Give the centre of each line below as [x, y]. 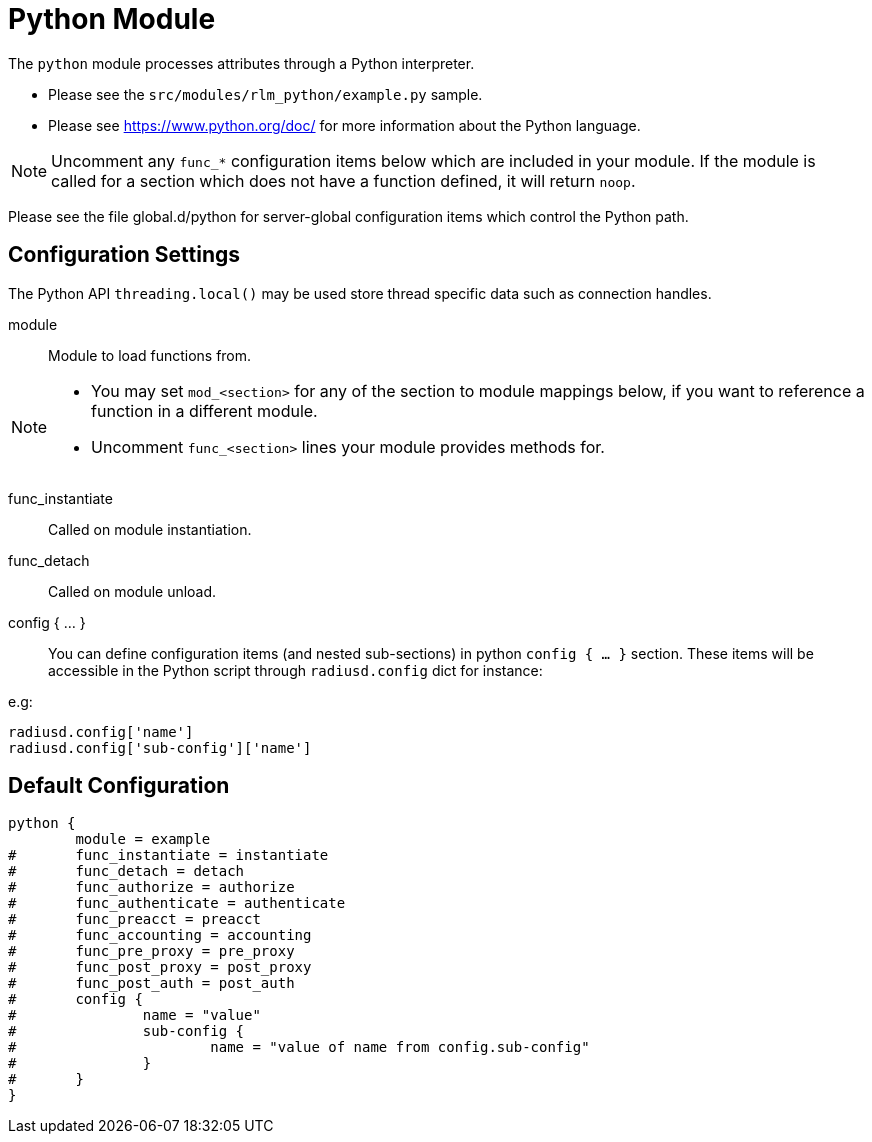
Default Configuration [119, 786]
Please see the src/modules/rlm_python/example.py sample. [265, 94]
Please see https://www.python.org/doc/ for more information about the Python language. [344, 125]
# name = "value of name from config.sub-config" [299, 1047]
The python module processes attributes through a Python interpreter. [241, 63]
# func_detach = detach [126, 871]
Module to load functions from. [150, 355]
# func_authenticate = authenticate [177, 903]
